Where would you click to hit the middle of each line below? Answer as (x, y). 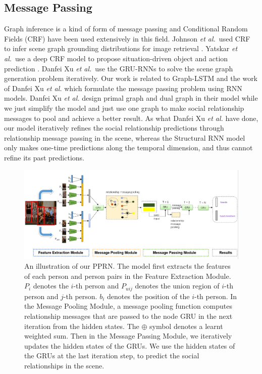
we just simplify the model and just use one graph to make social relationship (124, 108)
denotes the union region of (177, 286)
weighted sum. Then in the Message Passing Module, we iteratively (128, 336)
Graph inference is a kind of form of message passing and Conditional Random (126, 29)
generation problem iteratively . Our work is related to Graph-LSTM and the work (131, 78)
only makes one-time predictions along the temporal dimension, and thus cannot (128, 148)
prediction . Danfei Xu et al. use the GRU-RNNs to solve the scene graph (119, 68)
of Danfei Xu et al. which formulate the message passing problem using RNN (123, 88)
